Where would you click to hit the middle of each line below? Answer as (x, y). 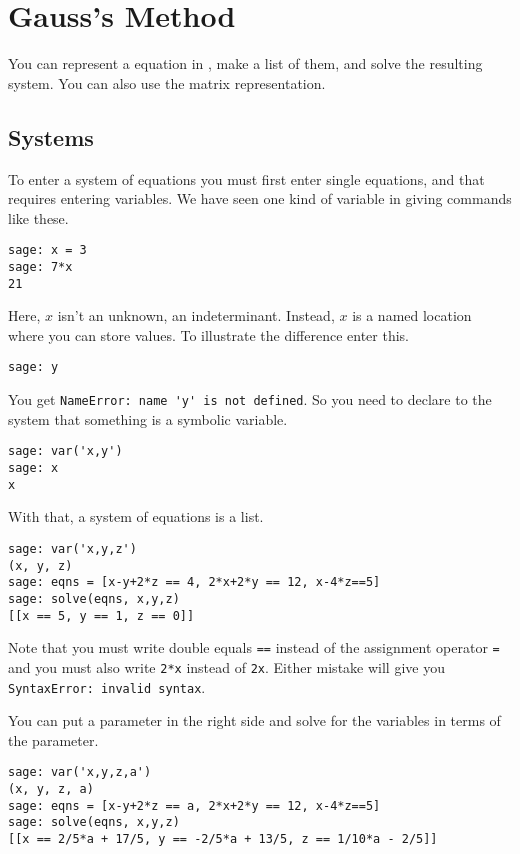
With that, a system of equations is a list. (136, 516)
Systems (51, 136)
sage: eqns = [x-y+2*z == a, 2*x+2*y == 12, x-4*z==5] (194, 805)
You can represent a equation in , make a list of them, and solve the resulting (245, 63)
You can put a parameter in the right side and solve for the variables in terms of (254, 720)
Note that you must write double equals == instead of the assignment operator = (254, 647)
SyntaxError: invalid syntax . (107, 686)
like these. (38, 217)
